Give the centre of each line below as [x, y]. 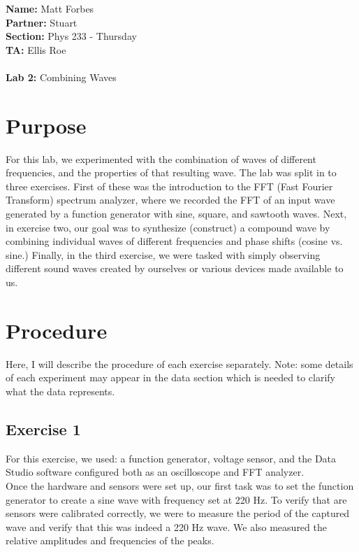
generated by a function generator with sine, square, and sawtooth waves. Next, [176, 214]
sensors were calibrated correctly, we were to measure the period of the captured [178, 513]
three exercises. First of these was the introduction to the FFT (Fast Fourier [169, 186]
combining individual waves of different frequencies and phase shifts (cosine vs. [174, 241]
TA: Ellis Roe [36, 49]
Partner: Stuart [42, 22]
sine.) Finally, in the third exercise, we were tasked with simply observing [163, 254]
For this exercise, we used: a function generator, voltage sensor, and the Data [171, 458]
